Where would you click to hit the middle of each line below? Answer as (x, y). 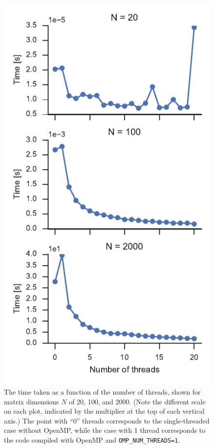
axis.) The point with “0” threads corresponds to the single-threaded (107, 420)
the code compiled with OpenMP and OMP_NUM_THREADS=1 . (92, 439)
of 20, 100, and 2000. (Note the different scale (137, 401)
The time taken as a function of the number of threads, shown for (102, 391)
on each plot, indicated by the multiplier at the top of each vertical (104, 411)
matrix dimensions (32, 401)
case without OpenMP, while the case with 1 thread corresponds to (105, 430)
